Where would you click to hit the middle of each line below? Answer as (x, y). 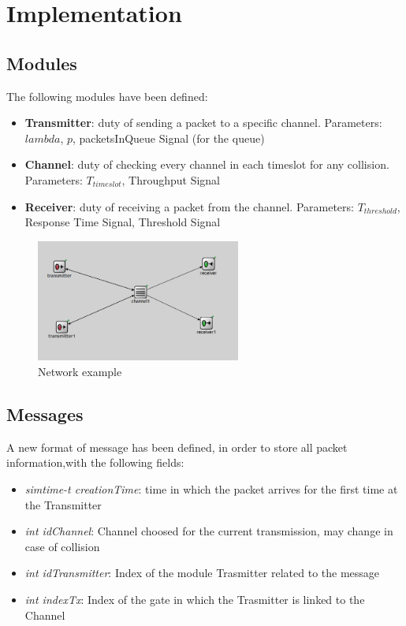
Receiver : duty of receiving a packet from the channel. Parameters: (189, 206)
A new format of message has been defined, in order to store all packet (177, 447)
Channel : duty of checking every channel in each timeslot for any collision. (207, 164)
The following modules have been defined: (107, 96)
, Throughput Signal (171, 179)
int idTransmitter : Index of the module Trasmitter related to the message (202, 573)
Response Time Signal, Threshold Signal (123, 222)
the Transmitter (63, 504)
